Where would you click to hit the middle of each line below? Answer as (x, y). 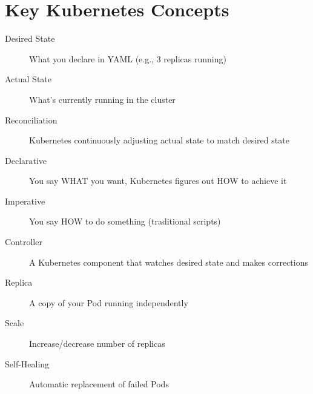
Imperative (25, 201)
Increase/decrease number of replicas (97, 343)
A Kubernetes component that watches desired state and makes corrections (169, 262)
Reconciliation (31, 120)
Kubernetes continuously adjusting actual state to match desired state (159, 140)
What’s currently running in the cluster (102, 99)
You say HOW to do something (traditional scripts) (125, 221)
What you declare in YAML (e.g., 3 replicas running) (128, 58)
